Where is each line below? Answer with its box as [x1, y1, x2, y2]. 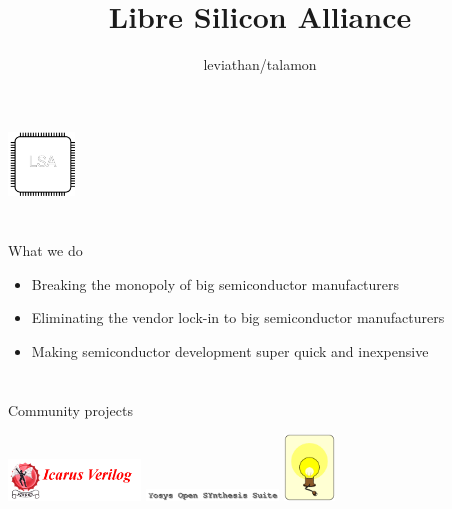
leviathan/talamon [203, 54, 317, 75]
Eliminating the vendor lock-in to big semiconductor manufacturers [31, 307, 445, 328]
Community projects [8, 399, 133, 420]
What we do [8, 240, 83, 261]
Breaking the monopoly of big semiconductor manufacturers [31, 273, 400, 294]
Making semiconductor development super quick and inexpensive [31, 340, 429, 361]
